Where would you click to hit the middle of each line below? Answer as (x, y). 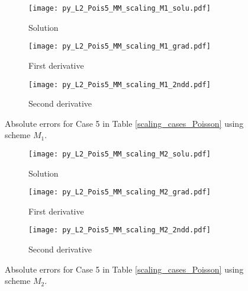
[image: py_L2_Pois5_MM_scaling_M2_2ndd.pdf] (120, 230)
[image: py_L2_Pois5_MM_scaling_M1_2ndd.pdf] (120, 84)
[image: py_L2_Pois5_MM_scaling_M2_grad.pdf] (120, 192)
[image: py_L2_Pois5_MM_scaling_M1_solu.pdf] (120, 8)
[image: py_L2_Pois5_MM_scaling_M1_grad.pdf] (120, 47)
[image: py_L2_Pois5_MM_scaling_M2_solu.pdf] (120, 154)
